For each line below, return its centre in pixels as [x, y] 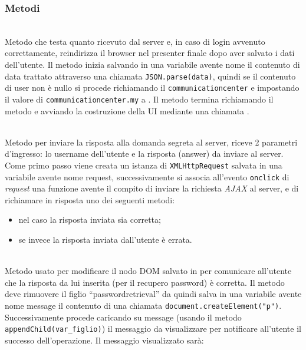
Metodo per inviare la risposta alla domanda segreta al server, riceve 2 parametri [151, 142]
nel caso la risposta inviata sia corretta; [90, 219]
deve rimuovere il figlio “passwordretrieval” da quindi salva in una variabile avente [153, 294]
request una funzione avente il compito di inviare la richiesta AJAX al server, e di [152, 188]
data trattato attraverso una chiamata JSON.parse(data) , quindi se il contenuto [150, 76]
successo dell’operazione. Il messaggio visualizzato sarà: [104, 340]
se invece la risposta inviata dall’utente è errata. [105, 240]
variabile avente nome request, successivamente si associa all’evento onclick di [147, 176]
